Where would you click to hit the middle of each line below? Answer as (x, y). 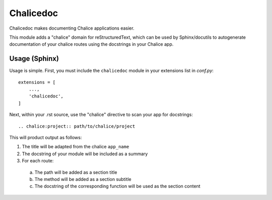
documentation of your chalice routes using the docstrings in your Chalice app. (91, 44)
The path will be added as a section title (76, 172)
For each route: (38, 161)
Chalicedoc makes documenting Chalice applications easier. (72, 28)
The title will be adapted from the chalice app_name (76, 147)
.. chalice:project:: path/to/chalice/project (77, 126)
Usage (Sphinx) (34, 59)
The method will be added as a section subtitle (83, 179)
